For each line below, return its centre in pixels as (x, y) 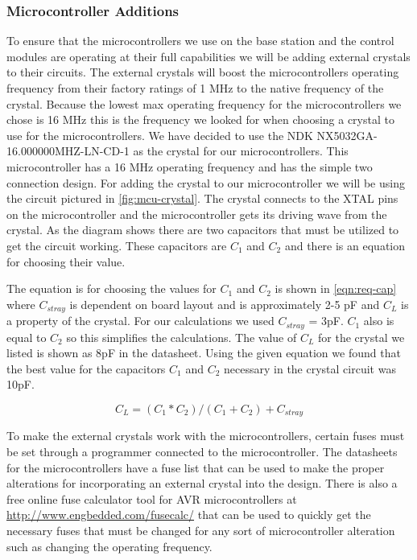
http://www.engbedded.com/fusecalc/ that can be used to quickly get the (189, 515)
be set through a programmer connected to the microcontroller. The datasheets (202, 452)
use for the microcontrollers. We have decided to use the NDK (160, 135)
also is (379, 321)
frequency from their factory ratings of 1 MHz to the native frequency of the (195, 88)
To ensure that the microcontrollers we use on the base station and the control (200, 41)
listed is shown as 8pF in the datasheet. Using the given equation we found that (204, 353)
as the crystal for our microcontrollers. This (241, 151)
